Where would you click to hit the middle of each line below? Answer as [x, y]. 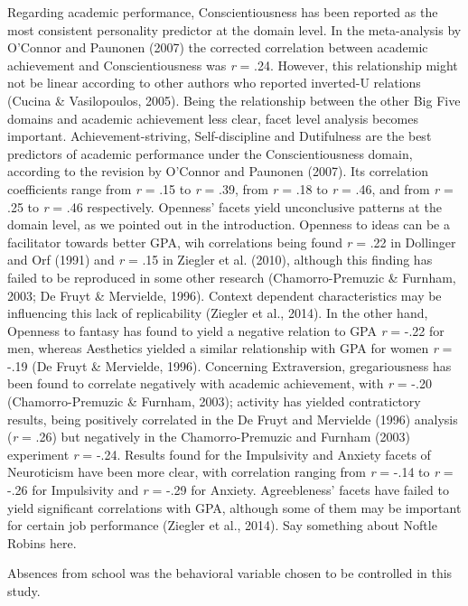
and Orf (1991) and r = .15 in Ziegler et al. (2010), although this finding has [220, 260]
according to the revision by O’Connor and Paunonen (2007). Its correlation [218, 171]
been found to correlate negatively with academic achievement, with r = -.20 [220, 383]
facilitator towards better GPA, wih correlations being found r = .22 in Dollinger [232, 242]
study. [24, 591]
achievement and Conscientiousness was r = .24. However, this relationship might [233, 65]
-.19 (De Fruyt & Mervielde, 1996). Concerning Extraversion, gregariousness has [229, 365]
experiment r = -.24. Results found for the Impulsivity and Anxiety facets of [219, 454]
